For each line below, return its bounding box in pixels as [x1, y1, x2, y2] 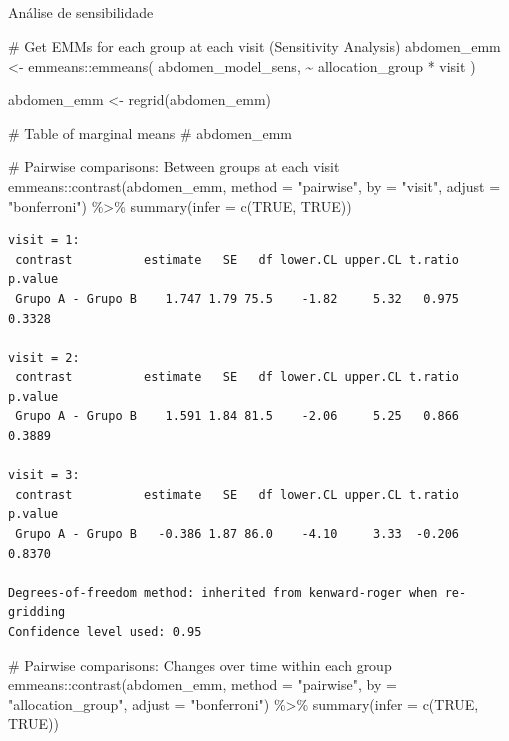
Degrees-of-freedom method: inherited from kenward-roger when [8, 585, 438, 600]
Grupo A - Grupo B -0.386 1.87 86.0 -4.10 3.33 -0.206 [15, 527, 460, 542]
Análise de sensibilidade [8, 2, 154, 23]
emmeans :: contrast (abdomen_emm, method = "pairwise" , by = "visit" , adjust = [8, 175, 501, 196]
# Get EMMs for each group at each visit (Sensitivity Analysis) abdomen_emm [8, 35, 501, 56]
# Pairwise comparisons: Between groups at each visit [8, 156, 340, 177]
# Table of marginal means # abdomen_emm [8, 122, 292, 143]
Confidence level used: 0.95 [8, 625, 202, 639]
